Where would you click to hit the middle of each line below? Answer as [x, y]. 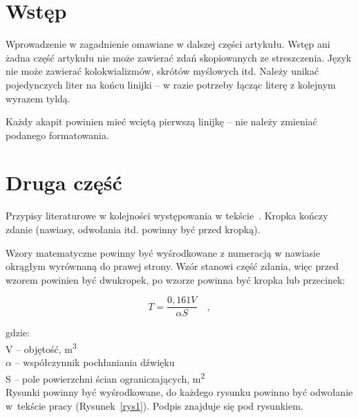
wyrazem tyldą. [38, 98]
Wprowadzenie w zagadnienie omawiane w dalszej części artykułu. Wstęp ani [168, 44]
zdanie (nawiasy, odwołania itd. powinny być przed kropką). [133, 229]
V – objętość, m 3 [41, 348]
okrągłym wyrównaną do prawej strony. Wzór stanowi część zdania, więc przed [172, 266]
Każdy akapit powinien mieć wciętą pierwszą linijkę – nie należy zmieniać [161, 121]
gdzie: [18, 333]
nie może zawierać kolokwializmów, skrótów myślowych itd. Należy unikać [162, 71]
